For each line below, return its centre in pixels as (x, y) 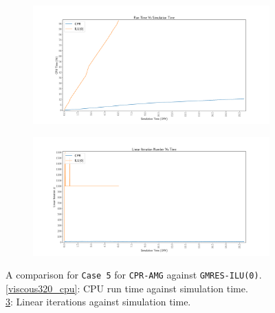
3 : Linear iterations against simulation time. (98, 302)
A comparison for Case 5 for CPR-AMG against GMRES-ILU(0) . (134, 275)
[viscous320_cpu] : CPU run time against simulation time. (127, 288)
